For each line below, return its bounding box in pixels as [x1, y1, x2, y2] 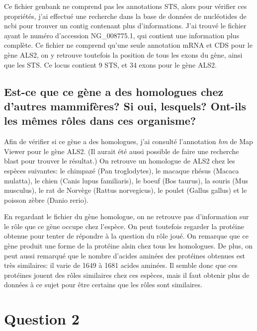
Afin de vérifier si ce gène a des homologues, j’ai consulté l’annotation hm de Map [4, 136, 253, 147]
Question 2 [4, 309, 80, 329]
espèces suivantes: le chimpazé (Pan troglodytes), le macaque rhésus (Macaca [4, 165, 239, 175]
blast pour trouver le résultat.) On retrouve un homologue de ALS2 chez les [4, 156, 235, 166]
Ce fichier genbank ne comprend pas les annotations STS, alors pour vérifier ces [4, 1, 247, 11]
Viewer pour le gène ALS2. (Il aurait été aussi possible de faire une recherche [4, 146, 239, 156]
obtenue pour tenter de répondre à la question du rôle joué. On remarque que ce [4, 231, 249, 241]
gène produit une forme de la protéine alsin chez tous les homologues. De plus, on [4, 241, 253, 251]
